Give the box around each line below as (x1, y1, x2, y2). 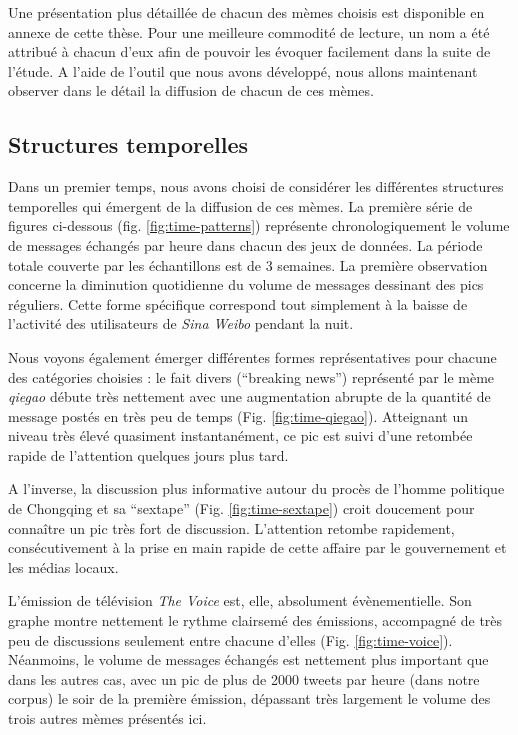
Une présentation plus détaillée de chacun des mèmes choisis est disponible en (8, 2, 485, 22)
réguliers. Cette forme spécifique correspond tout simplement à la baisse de (8, 293, 468, 314)
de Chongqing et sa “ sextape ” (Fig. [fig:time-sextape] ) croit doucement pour (8, 498, 475, 519)
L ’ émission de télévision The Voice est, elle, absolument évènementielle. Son (8, 590, 472, 611)
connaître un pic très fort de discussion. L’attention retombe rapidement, (8, 517, 455, 538)
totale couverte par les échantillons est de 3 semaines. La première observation (8, 254, 488, 275)
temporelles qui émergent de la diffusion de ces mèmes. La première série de (8, 195, 473, 216)
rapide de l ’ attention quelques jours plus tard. (8, 444, 289, 465)
